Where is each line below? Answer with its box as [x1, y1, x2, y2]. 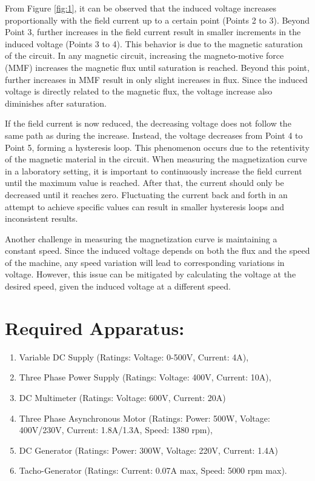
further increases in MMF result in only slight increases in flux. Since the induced [5, 73, 308, 85]
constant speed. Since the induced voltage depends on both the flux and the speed [5, 244, 310, 257]
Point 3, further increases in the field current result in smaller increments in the [5, 25, 301, 38]
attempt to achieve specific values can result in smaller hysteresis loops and [5, 200, 285, 213]
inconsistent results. [5, 212, 78, 225]
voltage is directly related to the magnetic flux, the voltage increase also [5, 85, 273, 98]
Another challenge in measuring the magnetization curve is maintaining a [5, 232, 277, 245]
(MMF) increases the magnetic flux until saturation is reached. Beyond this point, [5, 61, 310, 73]
